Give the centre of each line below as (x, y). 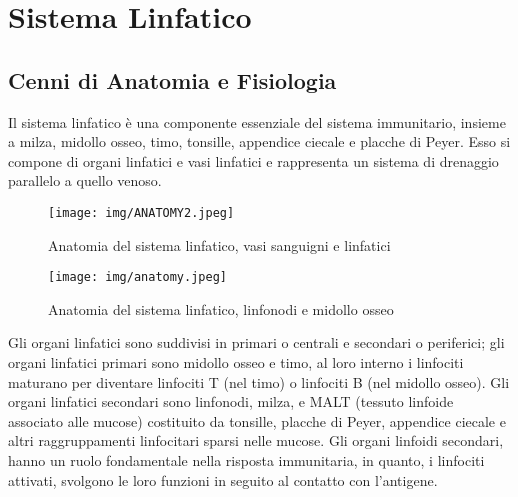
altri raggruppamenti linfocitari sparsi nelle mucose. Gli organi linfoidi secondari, (256, 440)
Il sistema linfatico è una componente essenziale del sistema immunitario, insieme (257, 121)
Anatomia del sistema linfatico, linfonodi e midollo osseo (221, 308)
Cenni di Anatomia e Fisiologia (172, 79)
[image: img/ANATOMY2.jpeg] (141, 212)
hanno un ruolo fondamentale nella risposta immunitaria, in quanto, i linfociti (246, 460)
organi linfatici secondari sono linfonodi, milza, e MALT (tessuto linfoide (231, 401)
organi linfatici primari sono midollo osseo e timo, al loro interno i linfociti (236, 362)
